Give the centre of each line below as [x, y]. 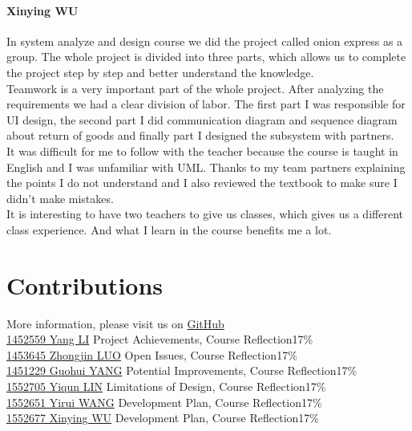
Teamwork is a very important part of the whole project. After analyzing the [195, 88]
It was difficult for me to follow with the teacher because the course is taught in [202, 150]
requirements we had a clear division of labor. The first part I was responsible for [206, 104]
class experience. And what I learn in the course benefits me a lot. [169, 229]
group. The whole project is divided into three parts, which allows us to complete [206, 57]
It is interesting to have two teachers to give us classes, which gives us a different [205, 214]
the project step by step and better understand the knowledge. [160, 72]
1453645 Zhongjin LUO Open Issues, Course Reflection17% [152, 354]
